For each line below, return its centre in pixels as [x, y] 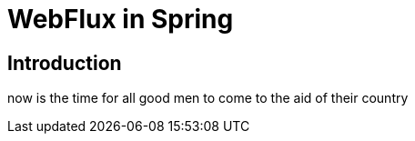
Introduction [65, 63]
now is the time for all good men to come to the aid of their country [208, 98]
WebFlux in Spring [121, 19]
